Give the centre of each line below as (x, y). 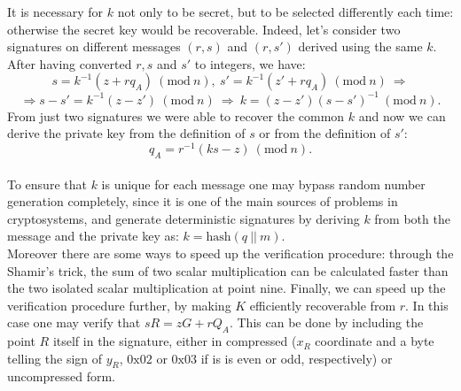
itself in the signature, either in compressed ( (175, 341)
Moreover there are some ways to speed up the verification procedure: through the (230, 253)
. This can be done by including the (326, 322)
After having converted (70, 63)
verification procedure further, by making (119, 305)
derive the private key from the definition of (126, 133)
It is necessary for (55, 11)
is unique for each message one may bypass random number (263, 184)
